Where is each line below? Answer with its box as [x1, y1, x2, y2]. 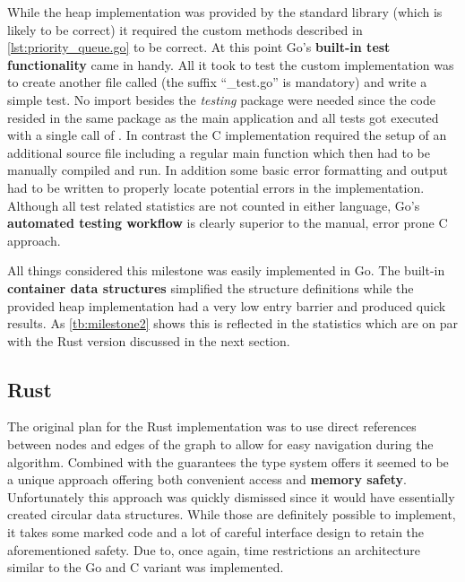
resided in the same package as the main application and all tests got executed [7, 108, 439, 126]
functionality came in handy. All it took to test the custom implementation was [7, 55, 454, 74]
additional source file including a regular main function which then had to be [7, 143, 430, 161]
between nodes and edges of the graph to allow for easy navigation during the [7, 435, 434, 454]
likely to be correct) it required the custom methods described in [7, 20, 363, 39]
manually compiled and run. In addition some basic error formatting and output [7, 161, 448, 179]
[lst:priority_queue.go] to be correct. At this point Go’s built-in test [7, 38, 391, 56]
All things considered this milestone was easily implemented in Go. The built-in [7, 261, 445, 280]
